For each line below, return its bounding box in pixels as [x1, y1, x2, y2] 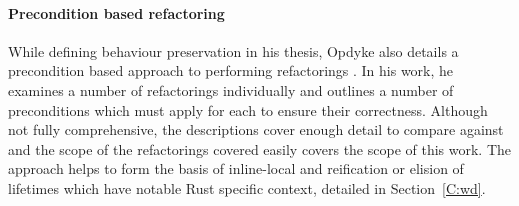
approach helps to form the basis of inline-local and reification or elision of [8, 158, 464, 179]
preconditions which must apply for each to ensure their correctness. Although [8, 99, 488, 120]
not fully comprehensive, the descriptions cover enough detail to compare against [8, 119, 504, 140]
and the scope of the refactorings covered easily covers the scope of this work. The [8, 138, 512, 159]
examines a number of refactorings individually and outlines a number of [8, 79, 454, 100]
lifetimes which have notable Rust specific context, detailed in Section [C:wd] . [8, 177, 486, 198]
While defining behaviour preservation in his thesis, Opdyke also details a [8, 40, 459, 61]
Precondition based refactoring [8, 2, 225, 23]
